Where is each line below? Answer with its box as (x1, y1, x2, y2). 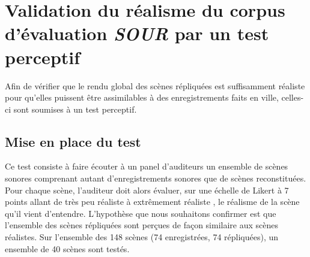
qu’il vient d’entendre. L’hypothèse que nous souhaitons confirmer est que (5, 207, 276, 219)
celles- (281, 91, 304, 104)
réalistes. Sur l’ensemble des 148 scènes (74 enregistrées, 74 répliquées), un (5, 231, 279, 243)
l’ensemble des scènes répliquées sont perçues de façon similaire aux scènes (5, 219, 279, 231)
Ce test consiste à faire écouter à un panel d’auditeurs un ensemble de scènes (5, 160, 288, 173)
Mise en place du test (5, 132, 141, 150)
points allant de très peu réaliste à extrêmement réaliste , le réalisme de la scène (5, 195, 300, 208)
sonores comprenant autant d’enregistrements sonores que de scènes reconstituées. (5, 172, 306, 185)
